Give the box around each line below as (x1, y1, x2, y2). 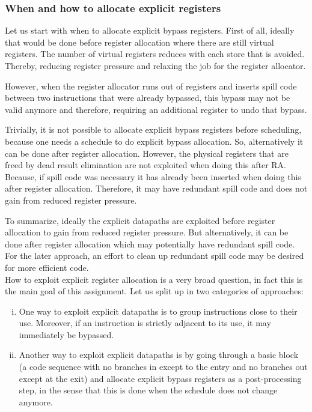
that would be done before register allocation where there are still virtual (5, 35, 274, 48)
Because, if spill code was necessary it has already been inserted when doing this (5, 170, 301, 183)
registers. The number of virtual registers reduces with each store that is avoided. (5, 47, 305, 60)
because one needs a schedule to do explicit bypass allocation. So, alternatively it (5, 135, 304, 147)
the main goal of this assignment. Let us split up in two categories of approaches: (5, 285, 304, 297)
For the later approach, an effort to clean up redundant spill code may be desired (5, 249, 304, 262)
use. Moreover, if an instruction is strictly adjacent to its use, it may (19, 317, 271, 329)
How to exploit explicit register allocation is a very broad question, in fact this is (5, 273, 303, 285)
